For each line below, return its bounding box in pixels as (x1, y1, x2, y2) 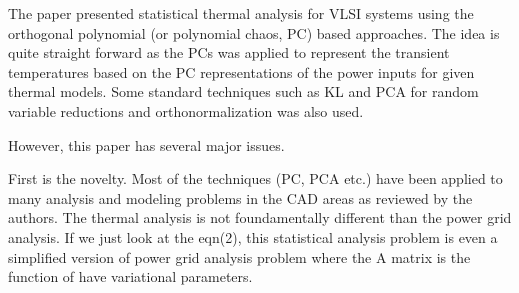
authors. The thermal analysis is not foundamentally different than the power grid (8, 207, 512, 228)
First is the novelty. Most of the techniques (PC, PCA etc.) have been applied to (8, 168, 503, 189)
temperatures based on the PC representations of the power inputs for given (8, 61, 475, 82)
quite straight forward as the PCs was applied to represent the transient (8, 42, 450, 63)
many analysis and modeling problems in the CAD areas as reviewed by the (8, 187, 473, 208)
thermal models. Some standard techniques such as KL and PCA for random (8, 81, 479, 102)
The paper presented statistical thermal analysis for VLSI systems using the (8, 3, 474, 23)
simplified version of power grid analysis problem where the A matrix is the (8, 246, 471, 267)
